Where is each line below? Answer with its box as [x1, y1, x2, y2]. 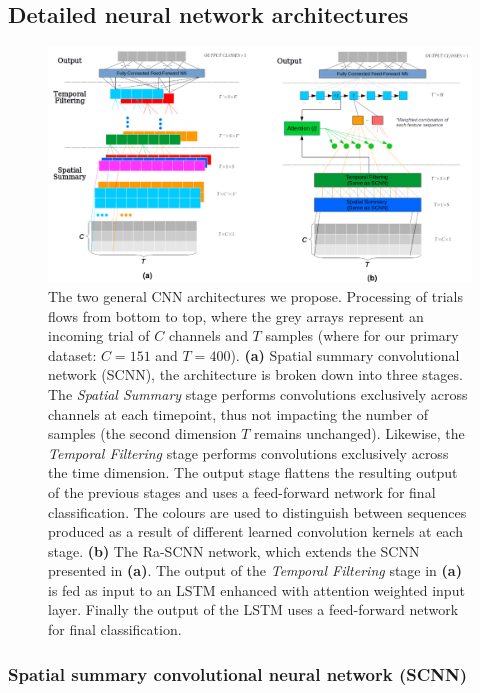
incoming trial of [48, 325, 150, 346]
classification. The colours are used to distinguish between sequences [48, 501, 467, 522]
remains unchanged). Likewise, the [254, 423, 465, 444]
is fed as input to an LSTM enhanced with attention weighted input [48, 579, 465, 600]
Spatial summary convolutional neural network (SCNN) [8, 661, 468, 686]
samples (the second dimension [48, 423, 237, 444]
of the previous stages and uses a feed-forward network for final [48, 481, 436, 502]
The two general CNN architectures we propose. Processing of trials [48, 285, 463, 306]
